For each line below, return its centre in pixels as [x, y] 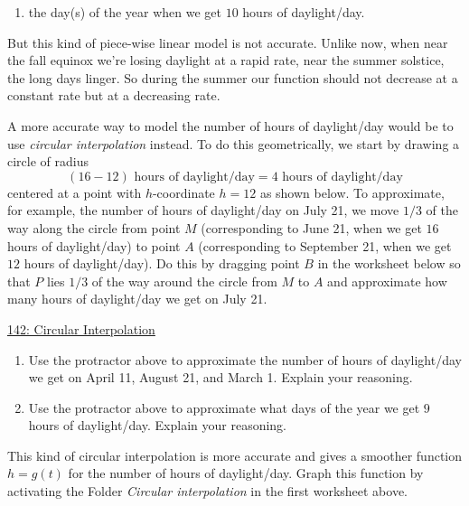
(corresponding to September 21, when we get [325, 245]
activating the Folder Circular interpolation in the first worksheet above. [208, 491]
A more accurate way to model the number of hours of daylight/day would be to [230, 125]
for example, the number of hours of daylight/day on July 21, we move [203, 210]
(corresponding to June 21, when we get [311, 227]
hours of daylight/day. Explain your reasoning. [158, 425]
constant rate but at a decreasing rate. [114, 95]
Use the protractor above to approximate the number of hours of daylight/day [245, 359]
